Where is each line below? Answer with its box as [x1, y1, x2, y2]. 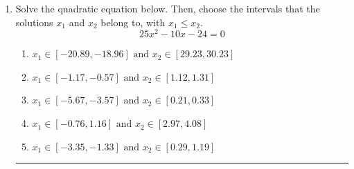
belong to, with [100, 14, 166, 29]
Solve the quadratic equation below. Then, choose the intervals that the [15, 1, 320, 15]
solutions [15, 14, 53, 29]
